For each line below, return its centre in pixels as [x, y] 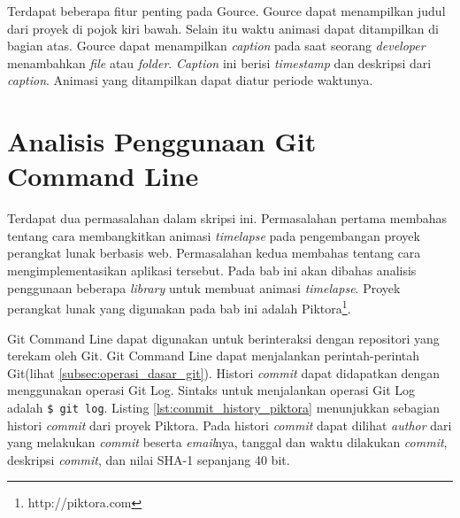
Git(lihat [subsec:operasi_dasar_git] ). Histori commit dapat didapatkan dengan [224, 372]
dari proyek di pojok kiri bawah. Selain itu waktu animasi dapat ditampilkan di [223, 28]
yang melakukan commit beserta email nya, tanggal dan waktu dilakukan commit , [227, 442]
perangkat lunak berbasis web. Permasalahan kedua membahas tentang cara [214, 253]
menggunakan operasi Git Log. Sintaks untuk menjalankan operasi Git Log [211, 390]
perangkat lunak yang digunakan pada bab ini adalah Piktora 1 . [179, 307]
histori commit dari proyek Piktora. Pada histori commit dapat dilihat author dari [230, 425]
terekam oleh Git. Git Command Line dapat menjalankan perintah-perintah [214, 356]
